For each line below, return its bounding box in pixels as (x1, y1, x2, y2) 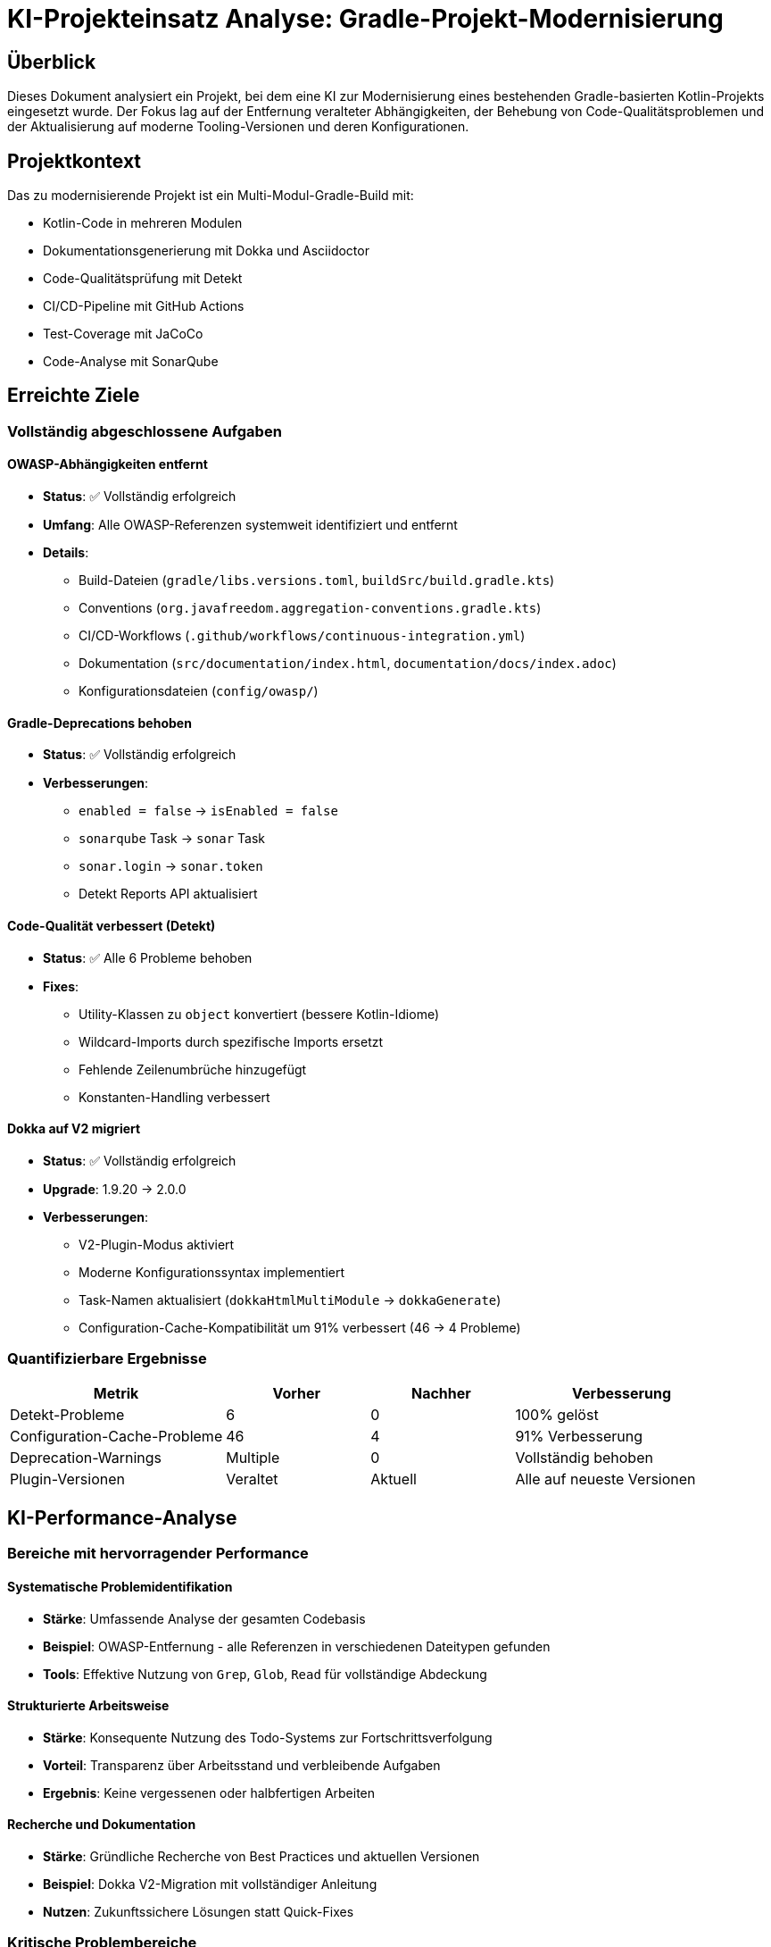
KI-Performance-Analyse (7, 1506, 237, 1529)
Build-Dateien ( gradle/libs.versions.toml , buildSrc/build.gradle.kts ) (79, 572, 555, 589)
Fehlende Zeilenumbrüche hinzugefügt (79, 1061, 307, 1077)
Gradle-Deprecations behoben (7, 714, 192, 731)
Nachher (410, 1384, 471, 1403)
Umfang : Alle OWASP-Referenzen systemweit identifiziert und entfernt (43, 517, 458, 533)
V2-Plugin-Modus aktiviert (79, 1236, 235, 1252)
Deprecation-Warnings (10, 1449, 162, 1467)
